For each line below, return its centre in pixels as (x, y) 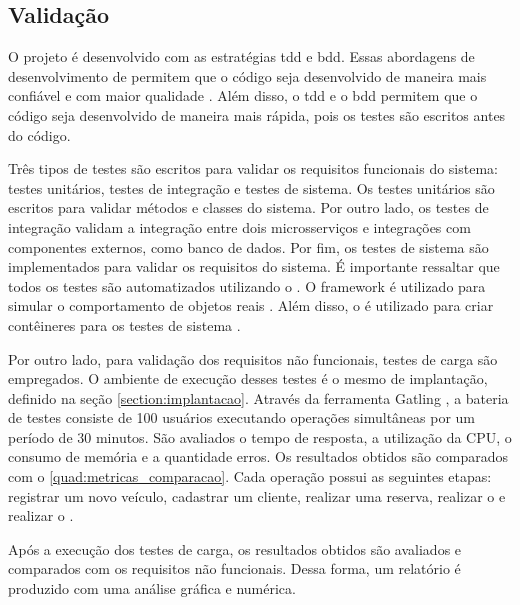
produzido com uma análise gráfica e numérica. (152, 588)
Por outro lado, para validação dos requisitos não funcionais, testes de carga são (253, 358)
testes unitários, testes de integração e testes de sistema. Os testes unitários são (251, 187)
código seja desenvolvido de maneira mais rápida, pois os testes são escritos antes (257, 114)
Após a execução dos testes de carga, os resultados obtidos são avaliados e (235, 548)
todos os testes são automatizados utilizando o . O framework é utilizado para (247, 285)
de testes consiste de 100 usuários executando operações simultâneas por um (242, 417)
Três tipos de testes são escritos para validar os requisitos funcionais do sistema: (253, 168)
